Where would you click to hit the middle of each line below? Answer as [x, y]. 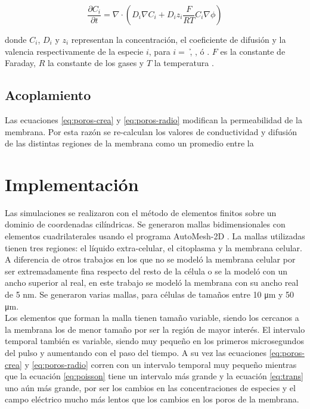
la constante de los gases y [96, 63]
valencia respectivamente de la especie [74, 51]
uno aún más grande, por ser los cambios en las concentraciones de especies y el [150, 387]
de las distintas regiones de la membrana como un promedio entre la [129, 143]
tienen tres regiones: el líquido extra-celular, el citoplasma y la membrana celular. [154, 247]
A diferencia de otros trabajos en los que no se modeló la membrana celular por [150, 259]
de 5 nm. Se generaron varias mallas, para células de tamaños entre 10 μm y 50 [150, 294]
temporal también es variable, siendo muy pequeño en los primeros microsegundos [154, 341]
